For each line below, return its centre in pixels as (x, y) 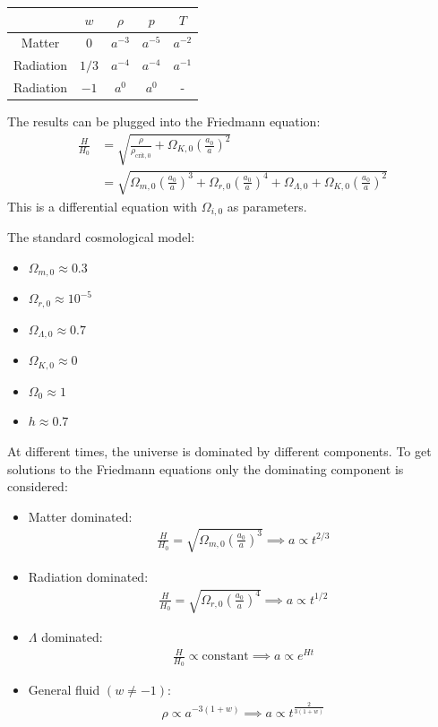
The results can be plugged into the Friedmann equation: (164, 121)
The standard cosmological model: (101, 237)
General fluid (64, 690)
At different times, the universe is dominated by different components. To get (219, 450)
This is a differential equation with (103, 206)
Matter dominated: (80, 516)
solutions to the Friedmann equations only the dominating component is (206, 468)
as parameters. (267, 206)
